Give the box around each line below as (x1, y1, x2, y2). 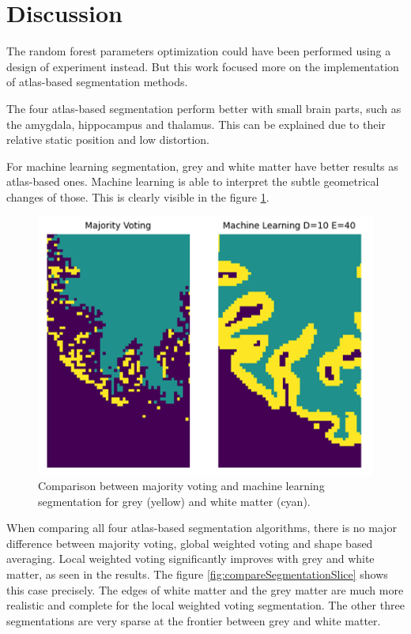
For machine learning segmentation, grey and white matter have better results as (6, 157, 398, 174)
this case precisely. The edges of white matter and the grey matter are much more (6, 581, 404, 598)
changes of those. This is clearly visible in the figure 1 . (6, 188, 270, 205)
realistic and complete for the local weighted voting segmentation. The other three (6, 597, 405, 613)
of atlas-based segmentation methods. (6, 74, 188, 90)
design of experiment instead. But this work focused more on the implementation (6, 58, 399, 74)
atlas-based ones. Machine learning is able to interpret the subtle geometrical (6, 173, 379, 190)
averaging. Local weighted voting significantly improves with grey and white (6, 550, 375, 567)
